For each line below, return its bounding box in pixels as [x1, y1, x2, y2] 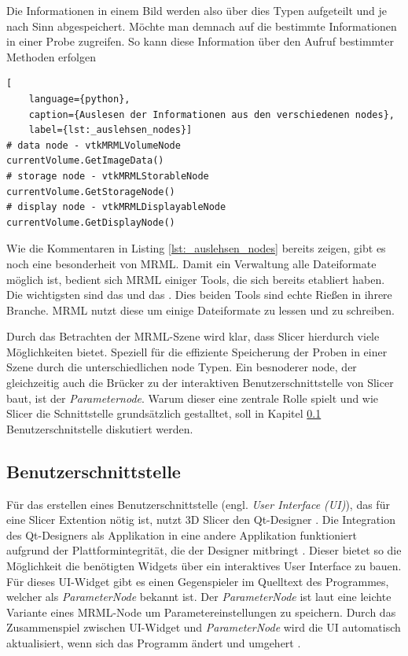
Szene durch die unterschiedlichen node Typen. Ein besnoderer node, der [6, 359, 357, 375]
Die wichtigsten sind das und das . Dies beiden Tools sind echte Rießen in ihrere [6, 286, 392, 303]
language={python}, [28, 93, 130, 105]
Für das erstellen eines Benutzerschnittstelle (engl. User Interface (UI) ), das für [6, 496, 390, 512]
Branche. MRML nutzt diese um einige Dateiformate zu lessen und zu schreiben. [6, 301, 395, 318]
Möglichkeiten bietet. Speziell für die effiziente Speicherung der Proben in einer [6, 343, 388, 359]
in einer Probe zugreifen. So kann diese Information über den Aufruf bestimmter [6, 33, 395, 50]
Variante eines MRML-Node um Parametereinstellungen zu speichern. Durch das [6, 603, 396, 620]
